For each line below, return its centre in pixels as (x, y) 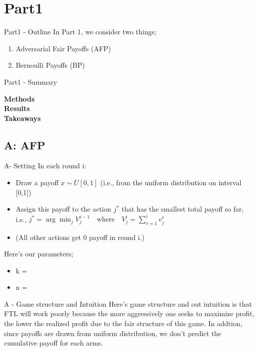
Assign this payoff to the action (63, 209)
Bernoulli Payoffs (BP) (50, 65)
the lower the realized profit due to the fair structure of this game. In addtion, (123, 323)
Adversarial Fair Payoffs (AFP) (63, 48)
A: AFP (25, 145)
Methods (19, 98)
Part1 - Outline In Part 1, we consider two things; (80, 32)
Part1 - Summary (31, 81)
